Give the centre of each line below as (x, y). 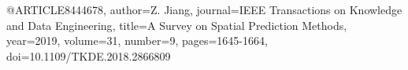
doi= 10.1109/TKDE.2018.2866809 (89, 55)
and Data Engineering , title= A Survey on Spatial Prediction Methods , (177, 25)
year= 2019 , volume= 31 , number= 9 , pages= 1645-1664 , (137, 41)
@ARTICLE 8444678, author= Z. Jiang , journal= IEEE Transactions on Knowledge (204, 9)
